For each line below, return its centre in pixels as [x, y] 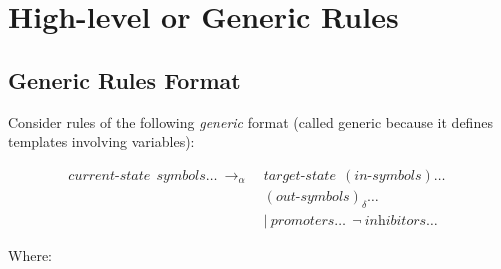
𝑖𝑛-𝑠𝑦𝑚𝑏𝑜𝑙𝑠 [388, 175]
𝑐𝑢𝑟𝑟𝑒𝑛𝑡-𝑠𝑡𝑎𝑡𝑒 [109, 175]
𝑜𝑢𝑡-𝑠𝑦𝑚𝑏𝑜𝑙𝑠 [312, 196]
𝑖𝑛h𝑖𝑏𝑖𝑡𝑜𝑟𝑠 [395, 220]
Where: [30, 254]
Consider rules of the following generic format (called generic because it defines [250, 121]
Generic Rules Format [124, 79]
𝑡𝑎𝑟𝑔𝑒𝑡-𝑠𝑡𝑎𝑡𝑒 [299, 175]
